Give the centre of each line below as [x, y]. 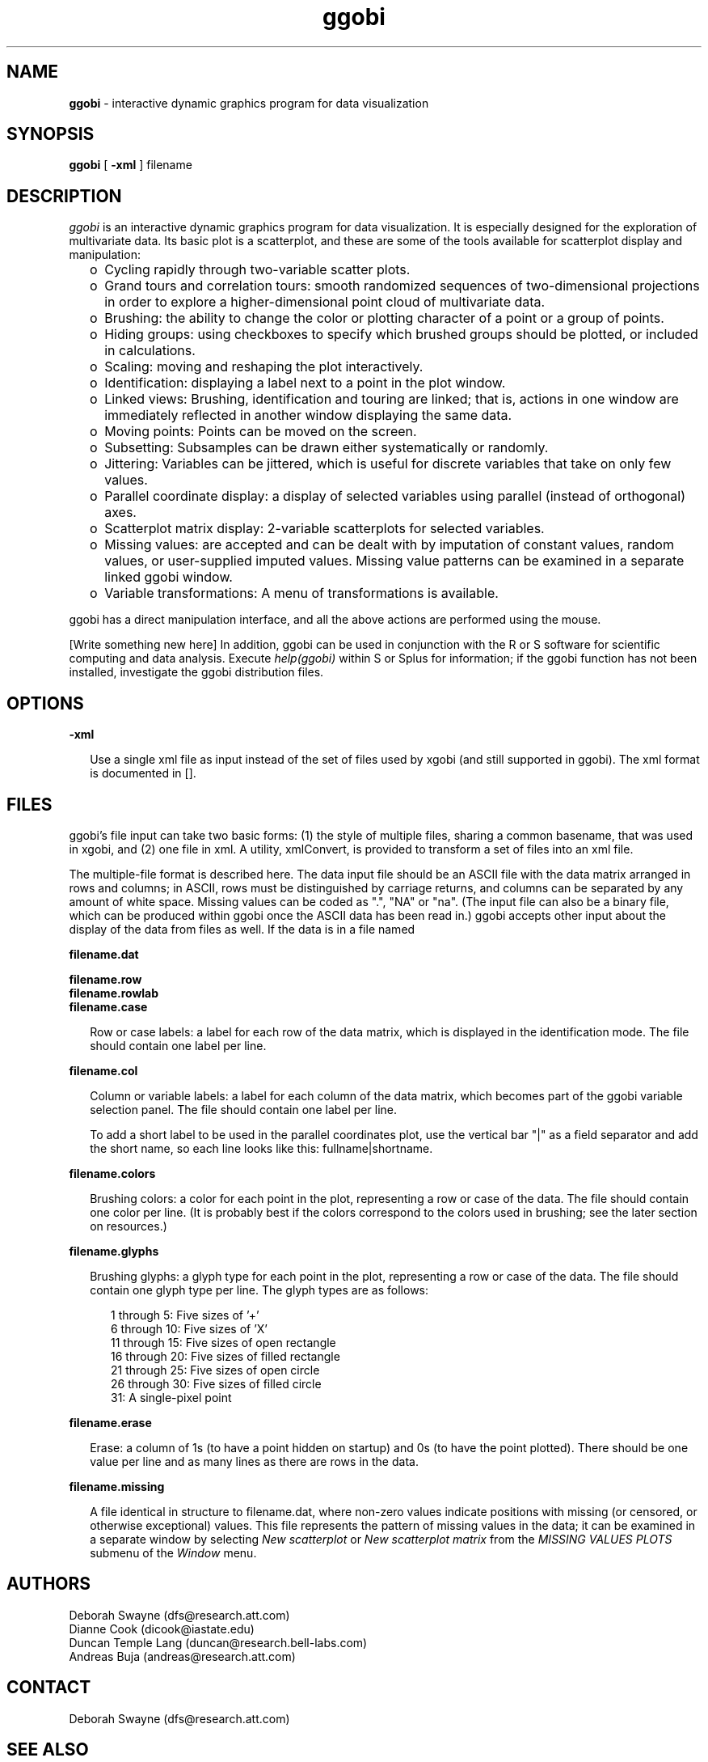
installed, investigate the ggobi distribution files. [196, 672]
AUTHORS [49, 1584]
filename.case [108, 1006]
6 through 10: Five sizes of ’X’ [189, 1328]
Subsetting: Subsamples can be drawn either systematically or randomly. [327, 448]
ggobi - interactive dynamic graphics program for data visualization [249, 103]
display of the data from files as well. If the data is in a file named [242, 929]
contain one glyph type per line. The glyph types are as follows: [259, 1290]
